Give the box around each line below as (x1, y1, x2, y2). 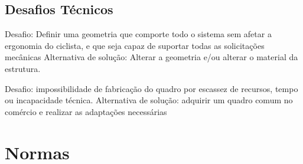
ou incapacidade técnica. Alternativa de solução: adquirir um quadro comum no (5, 94, 293, 106)
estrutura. (5, 62, 41, 74)
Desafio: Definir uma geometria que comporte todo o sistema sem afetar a (5, 28, 272, 40)
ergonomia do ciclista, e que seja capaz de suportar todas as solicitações (5, 39, 265, 51)
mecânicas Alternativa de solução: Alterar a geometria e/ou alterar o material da (5, 51, 298, 63)
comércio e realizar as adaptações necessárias (5, 105, 167, 117)
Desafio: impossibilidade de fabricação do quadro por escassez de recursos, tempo (5, 82, 298, 94)
